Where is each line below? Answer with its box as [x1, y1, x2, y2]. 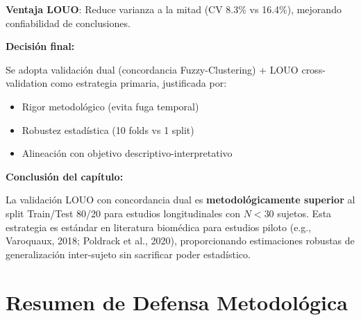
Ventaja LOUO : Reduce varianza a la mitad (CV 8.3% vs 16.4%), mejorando [6, 2, 342, 16]
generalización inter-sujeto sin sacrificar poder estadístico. [6, 246, 251, 261]
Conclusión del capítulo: [6, 169, 124, 183]
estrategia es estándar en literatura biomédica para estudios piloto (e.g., [6, 219, 312, 234]
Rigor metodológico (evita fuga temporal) [22, 99, 199, 113]
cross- [301, 62, 326, 76]
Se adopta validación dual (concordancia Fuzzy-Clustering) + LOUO [6, 62, 299, 76]
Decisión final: [6, 39, 75, 53]
